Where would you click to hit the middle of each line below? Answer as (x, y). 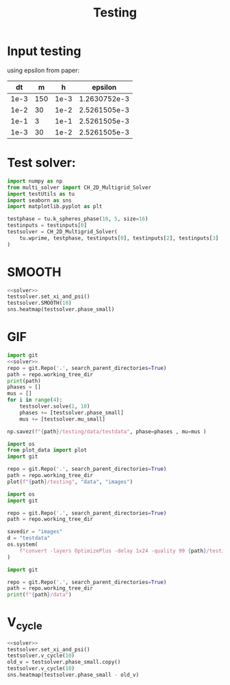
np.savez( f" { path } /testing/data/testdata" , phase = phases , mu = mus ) (107, 431)
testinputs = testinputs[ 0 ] (47, 225)
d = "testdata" (29, 538)
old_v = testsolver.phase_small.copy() (64, 662)
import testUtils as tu (41, 194)
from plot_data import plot (47, 450)
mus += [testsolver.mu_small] (63, 419)
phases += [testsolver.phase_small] (72, 413)
